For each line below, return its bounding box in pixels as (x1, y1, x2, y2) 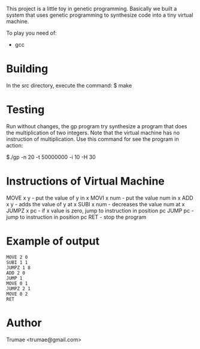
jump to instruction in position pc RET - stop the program (6, 213, 147, 221)
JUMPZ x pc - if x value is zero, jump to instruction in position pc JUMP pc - (6, 207, 194, 214)
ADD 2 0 (6, 270, 26, 276)
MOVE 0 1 (6, 280, 28, 287)
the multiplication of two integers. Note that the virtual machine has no (6, 129, 180, 136)
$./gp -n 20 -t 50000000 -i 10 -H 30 (6, 153, 96, 161)
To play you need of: (6, 29, 57, 37)
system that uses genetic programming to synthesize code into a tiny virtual (6, 11, 193, 19)
